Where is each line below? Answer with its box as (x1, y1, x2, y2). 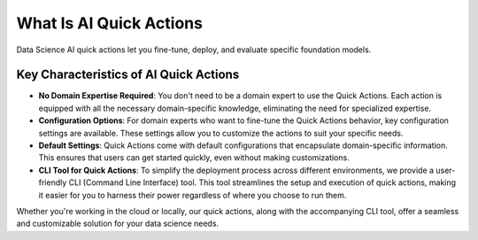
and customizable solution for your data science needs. (16, 218, 220, 229)
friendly (38, 177, 67, 188)
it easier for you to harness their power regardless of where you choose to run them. (38, 190, 347, 200)
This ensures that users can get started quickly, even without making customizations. (38, 152, 350, 163)
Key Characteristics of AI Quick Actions (16, 67, 240, 82)
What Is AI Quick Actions (16, 13, 204, 33)
